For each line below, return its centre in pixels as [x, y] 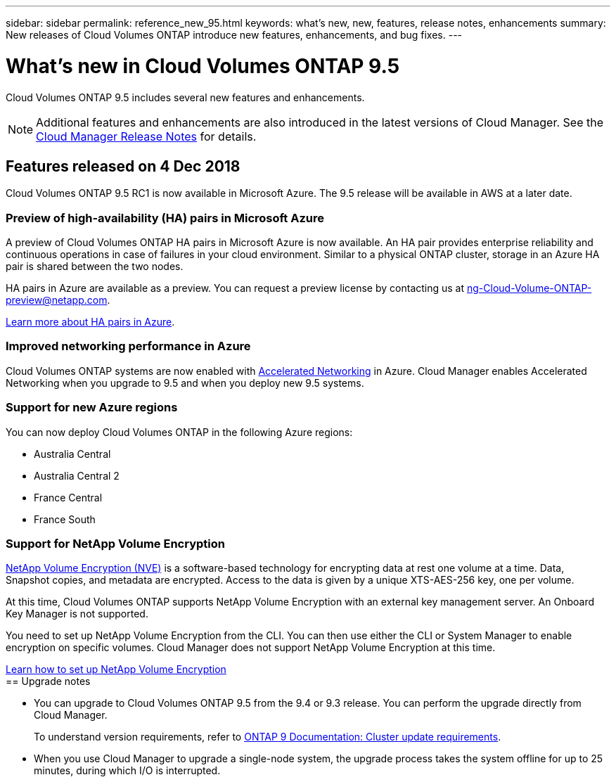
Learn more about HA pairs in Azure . [90, 322]
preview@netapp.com [57, 300]
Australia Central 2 [77, 475]
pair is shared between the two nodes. [95, 267]
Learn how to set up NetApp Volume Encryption [116, 669]
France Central [68, 497]
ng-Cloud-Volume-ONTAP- [530, 288]
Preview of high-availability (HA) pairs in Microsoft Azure [165, 218]
